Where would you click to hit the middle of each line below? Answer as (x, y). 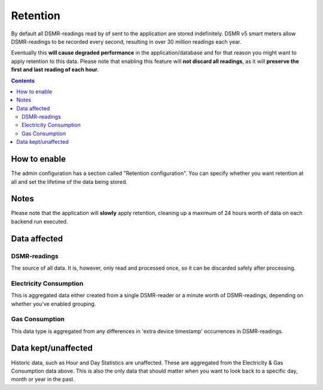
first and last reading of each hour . (55, 69)
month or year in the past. (43, 379)
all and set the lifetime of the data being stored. (69, 182)
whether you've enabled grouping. (54, 304)
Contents (23, 80)
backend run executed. (39, 221)
